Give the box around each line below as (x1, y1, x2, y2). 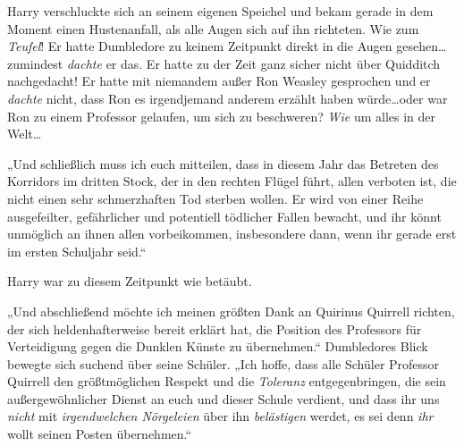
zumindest (7, 54, 63, 72)
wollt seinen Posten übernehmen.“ (7, 425, 192, 443)
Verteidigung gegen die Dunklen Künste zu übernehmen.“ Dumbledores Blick (7, 337, 428, 356)
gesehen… (396, 37, 447, 55)
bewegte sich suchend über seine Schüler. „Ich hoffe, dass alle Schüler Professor (7, 354, 440, 373)
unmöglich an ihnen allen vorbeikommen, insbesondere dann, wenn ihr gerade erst (7, 224, 457, 243)
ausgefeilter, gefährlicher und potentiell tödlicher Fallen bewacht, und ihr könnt (7, 206, 442, 225)
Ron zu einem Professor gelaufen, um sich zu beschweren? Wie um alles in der (7, 106, 436, 125)
